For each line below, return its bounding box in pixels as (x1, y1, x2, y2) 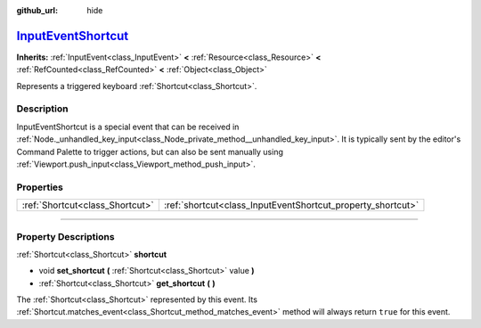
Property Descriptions (16, 230, 115, 242)
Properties (16, 181, 64, 193)
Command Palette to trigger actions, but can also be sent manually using (16, 146, 284, 157)
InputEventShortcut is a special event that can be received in (16, 121, 240, 132)
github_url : (16, 5, 58, 15)
